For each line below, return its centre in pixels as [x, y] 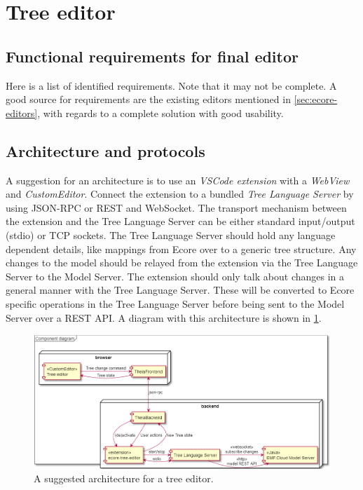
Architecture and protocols [105, 150]
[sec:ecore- [316, 99]
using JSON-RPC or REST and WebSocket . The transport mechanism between [176, 207]
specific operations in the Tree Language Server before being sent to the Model [175, 303]
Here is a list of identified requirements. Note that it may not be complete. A [171, 85]
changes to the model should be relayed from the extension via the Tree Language [182, 263]
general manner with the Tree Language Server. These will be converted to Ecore [180, 290]
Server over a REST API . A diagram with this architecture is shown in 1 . [164, 317]
